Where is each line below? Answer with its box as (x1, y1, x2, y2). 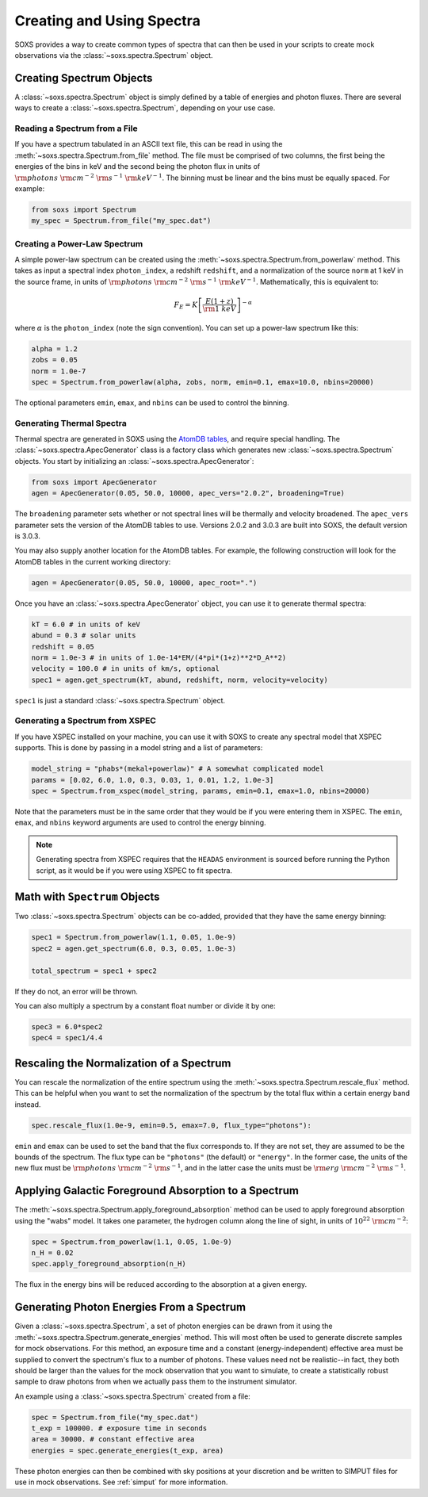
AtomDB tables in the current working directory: (14, 557, 171, 566)
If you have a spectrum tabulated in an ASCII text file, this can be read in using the (14, 140, 283, 149)
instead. (14, 1099, 41, 1109)
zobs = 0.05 (31, 355, 78, 365)
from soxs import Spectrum (31, 205, 136, 214)
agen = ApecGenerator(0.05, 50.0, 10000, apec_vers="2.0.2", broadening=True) (31, 488, 345, 498)
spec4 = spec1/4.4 (31, 1033, 103, 1043)
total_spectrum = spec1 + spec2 (31, 966, 158, 975)
